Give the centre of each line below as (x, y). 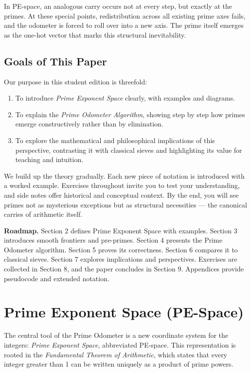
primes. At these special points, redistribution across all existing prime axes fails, (125, 15)
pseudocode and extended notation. (57, 278)
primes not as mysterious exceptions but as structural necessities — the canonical (125, 204)
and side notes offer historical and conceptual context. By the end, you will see (121, 195)
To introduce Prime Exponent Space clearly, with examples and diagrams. (125, 98)
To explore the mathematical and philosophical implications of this (115, 140)
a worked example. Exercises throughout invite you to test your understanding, (122, 185)
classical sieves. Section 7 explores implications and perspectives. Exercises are (121, 259)
